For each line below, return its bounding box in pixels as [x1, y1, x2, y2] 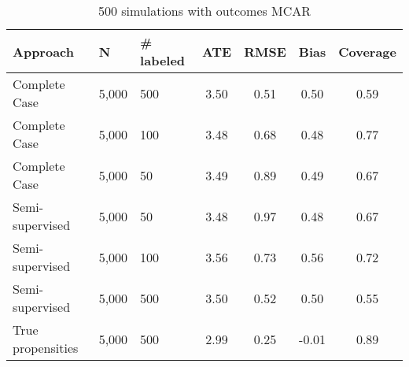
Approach [13, 42, 74, 61]
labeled [140, 51, 186, 69]
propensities [13, 339, 79, 357]
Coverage [338, 42, 396, 61]
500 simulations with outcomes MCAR [98, 2, 311, 20]
